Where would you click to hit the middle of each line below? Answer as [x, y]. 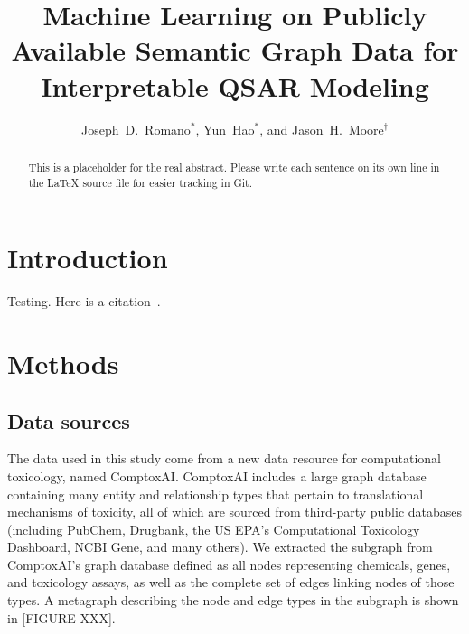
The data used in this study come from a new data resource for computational [224, 458]
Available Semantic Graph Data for [235, 50]
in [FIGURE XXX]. [61, 617]
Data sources [69, 420]
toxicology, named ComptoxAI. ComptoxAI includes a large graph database [217, 475]
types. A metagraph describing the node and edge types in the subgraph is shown [233, 600]
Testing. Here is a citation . [84, 301]
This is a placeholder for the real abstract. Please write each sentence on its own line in [234, 167]
